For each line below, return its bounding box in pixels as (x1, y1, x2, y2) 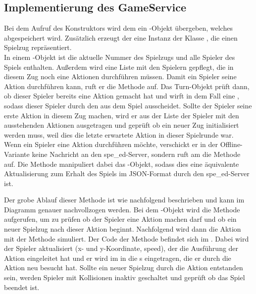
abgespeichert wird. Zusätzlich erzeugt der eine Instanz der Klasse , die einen (4, 32, 238, 43)
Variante (4, 148, 30, 159)
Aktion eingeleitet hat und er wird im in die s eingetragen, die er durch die (4, 252, 231, 263)
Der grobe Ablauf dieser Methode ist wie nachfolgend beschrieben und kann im (4, 195, 245, 205)
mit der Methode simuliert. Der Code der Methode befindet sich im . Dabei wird (4, 233, 249, 244)
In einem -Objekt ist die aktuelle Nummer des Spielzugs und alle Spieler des (4, 51, 235, 62)
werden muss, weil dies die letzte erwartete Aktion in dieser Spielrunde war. (4, 129, 234, 140)
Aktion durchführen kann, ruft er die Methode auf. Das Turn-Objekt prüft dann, (4, 81, 250, 91)
